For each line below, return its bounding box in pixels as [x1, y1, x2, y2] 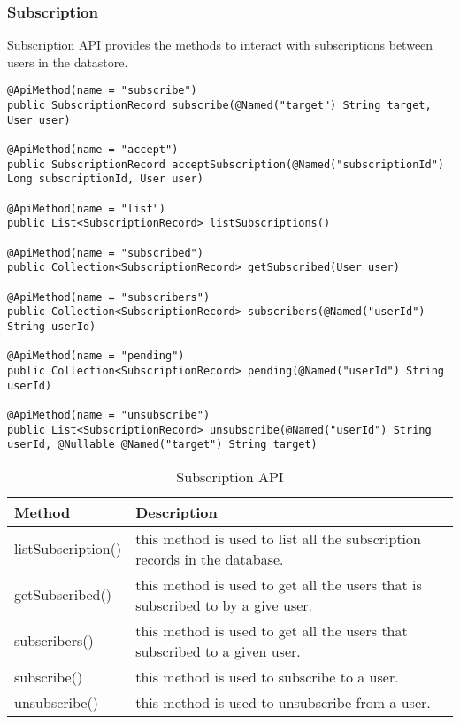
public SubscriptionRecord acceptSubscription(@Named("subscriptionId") [7, 158, 444, 171]
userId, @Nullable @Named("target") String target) [7, 438, 318, 451]
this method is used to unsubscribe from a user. [135, 691, 431, 712]
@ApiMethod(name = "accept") [7, 143, 179, 157]
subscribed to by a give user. [135, 594, 313, 615]
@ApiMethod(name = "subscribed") [7, 246, 203, 259]
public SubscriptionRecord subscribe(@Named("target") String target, [7, 99, 432, 112]
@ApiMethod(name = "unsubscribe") [7, 408, 211, 421]
